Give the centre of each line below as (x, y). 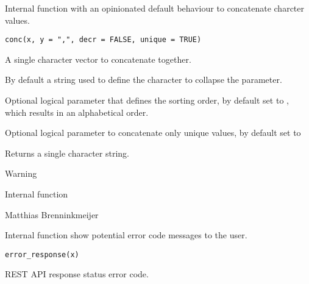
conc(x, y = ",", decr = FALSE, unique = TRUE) (103, 40)
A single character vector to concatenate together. (98, 59)
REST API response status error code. (77, 274)
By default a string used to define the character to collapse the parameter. (144, 80)
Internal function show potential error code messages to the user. (126, 235)
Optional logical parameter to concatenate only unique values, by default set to (153, 133)
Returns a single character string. (67, 153)
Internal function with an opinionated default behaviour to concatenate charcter (154, 8)
